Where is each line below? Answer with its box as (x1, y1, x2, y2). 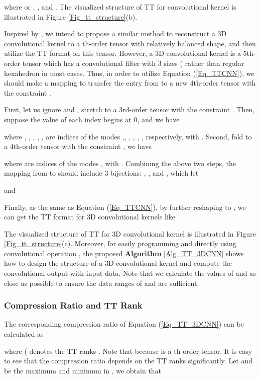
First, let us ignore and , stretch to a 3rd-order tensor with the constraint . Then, (4, 104, 255, 115)
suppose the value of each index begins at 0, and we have (4, 114, 180, 124)
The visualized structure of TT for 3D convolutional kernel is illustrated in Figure (4, 228, 256, 239)
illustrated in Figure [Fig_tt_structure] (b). (4, 11, 138, 22)
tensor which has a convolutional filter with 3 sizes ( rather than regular (22, 57, 244, 68)
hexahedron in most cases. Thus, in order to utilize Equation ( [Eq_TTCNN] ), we (4, 67, 254, 78)
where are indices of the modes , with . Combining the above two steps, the (4, 158, 236, 168)
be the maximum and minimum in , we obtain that (4, 365, 162, 375)
